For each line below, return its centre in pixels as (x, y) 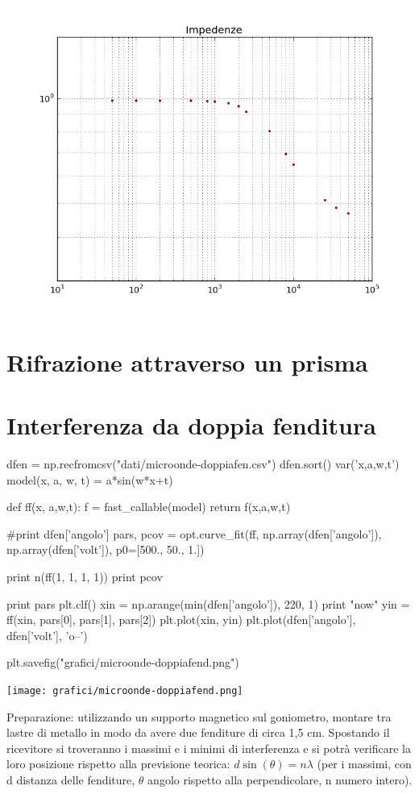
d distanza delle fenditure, (71, 780)
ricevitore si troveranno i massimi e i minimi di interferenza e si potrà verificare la (209, 748)
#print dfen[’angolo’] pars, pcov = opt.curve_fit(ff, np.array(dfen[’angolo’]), (194, 533)
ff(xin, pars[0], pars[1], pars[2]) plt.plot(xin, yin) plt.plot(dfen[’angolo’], (181, 619)
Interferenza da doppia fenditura (191, 425)
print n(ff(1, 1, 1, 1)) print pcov (85, 577)
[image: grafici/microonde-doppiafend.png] (125, 691)
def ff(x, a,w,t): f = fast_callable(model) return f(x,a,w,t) (149, 507)
